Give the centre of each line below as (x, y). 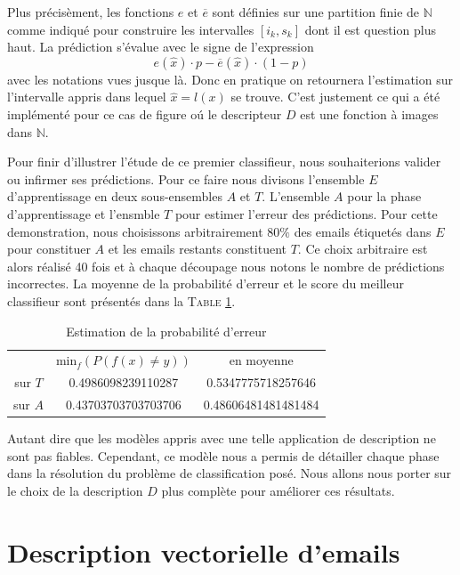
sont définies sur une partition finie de (316, 12)
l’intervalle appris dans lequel (87, 97)
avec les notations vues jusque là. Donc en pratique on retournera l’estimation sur (230, 79)
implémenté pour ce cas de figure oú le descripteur (145, 113)
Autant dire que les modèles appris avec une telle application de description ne (222, 438)
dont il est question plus (370, 29)
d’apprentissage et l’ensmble (84, 213)
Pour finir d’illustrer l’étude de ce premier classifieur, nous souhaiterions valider (224, 162)
